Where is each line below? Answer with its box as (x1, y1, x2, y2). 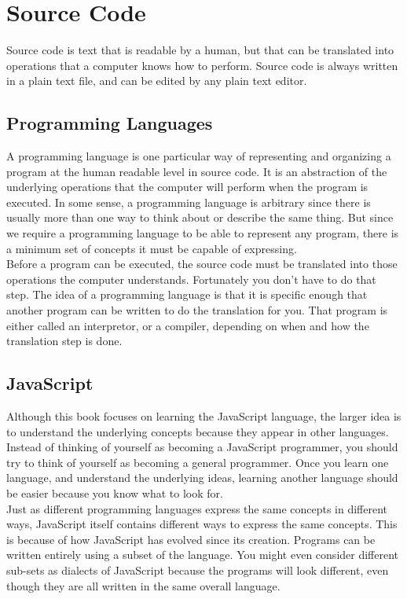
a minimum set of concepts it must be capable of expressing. (6, 240, 297, 256)
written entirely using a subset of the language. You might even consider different (6, 546, 399, 563)
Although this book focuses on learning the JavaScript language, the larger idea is (6, 408, 401, 424)
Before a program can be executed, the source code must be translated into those (6, 255, 398, 272)
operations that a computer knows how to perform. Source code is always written (6, 57, 398, 73)
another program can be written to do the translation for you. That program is (6, 302, 388, 318)
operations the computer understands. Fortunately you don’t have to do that (6, 270, 376, 287)
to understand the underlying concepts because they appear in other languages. (6, 423, 389, 439)
